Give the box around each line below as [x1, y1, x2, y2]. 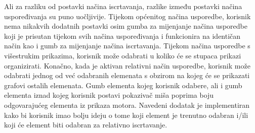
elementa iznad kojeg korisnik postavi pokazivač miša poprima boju [4, 90, 214, 100]
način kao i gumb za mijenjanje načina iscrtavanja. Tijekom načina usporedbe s [4, 40, 250, 51]
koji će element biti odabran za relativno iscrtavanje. [4, 119, 167, 130]
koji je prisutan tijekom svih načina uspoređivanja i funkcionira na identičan [4, 30, 241, 41]
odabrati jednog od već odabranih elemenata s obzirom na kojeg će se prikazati [4, 70, 250, 81]
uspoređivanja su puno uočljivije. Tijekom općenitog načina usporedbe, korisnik [4, 11, 251, 21]
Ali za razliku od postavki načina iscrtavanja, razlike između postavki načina [4, 1, 242, 11]
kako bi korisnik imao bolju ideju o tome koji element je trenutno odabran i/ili [4, 109, 248, 120]
